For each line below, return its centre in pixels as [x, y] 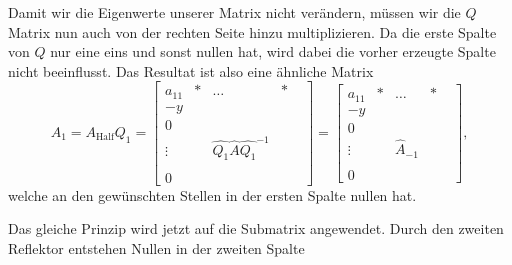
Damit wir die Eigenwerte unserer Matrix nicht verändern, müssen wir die [234, 12]
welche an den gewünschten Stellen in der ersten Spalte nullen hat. [212, 194]
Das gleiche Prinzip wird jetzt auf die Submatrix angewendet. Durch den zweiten [256, 228]
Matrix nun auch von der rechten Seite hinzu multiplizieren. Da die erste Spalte [252, 31]
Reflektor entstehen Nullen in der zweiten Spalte [156, 247]
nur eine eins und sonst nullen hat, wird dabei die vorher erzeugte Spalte [273, 51]
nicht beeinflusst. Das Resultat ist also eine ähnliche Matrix [191, 70]
